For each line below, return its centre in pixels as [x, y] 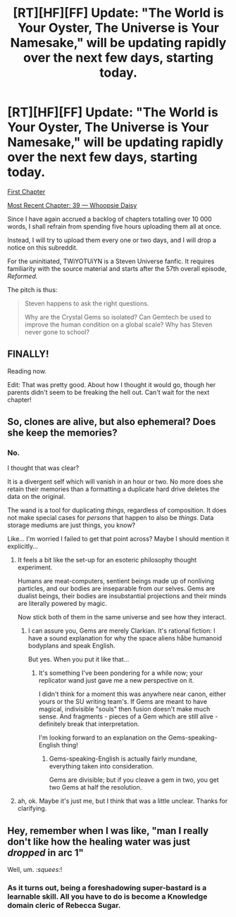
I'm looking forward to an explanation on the [103, 738]
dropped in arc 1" [46, 853]
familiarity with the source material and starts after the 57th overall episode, [117, 268]
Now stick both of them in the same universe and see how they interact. [122, 617]
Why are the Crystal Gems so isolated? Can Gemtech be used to [118, 317]
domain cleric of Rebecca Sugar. [64, 906]
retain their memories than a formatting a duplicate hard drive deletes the [113, 489]
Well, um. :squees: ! [35, 870]
